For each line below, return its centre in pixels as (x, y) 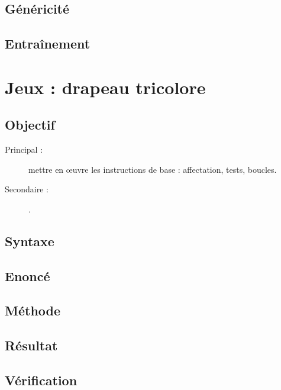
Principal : (24, 149)
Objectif (30, 125)
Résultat (31, 345)
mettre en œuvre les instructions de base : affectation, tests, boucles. (153, 169)
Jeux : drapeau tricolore (105, 87)
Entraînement (48, 43)
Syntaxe (30, 241)
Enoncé (28, 275)
